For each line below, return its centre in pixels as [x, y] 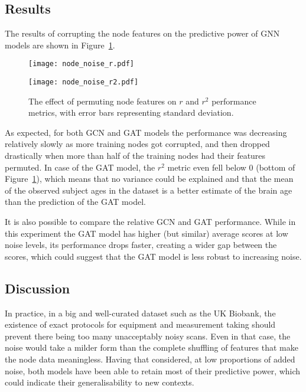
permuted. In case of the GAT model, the [80, 167]
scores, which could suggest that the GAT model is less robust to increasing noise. [153, 256]
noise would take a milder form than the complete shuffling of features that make [152, 347]
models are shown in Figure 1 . [60, 45]
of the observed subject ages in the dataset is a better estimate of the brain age [149, 190]
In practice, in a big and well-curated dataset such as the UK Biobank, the [140, 313]
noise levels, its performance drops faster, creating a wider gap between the [141, 245]
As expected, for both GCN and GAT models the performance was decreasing [146, 132]
